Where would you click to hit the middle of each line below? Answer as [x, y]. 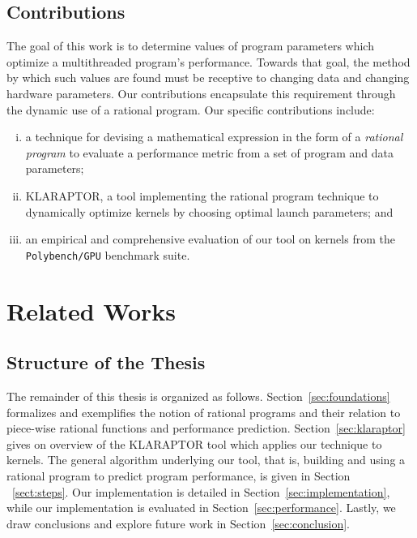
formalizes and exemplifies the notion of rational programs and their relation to [204, 412]
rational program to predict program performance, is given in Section [179, 475]
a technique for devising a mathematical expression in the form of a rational [214, 137]
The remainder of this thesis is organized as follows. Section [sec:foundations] [198, 396]
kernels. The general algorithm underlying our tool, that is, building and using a [206, 460]
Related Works [91, 310]
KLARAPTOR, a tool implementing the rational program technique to [202, 195]
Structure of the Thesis [106, 362]
